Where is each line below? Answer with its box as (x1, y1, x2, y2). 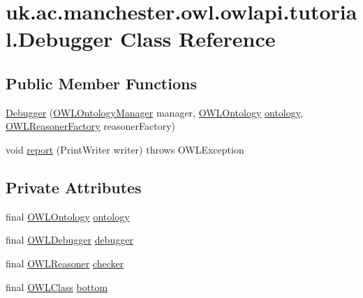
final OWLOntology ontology (6, 209, 130, 223)
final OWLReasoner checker (6, 255, 124, 270)
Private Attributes (6, 176, 142, 198)
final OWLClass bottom (6, 279, 108, 294)
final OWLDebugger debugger (6, 232, 133, 247)
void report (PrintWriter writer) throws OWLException (6, 142, 244, 156)
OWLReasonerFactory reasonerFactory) (6, 119, 176, 133)
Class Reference (120, 24, 276, 53)
